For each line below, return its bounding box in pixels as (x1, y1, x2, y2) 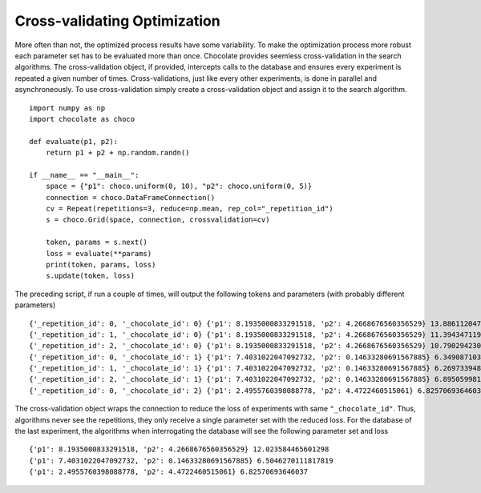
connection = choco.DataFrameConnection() (45, 193, 216, 202)
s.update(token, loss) (45, 271, 135, 280)
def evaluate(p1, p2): (29, 137, 119, 146)
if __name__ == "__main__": (29, 170, 139, 179)
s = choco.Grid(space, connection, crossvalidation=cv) (45, 215, 270, 224)
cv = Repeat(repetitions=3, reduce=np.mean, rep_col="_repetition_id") (45, 204, 333, 214)
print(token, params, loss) (45, 260, 156, 269)
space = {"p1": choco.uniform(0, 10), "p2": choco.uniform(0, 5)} (45, 182, 313, 191)
